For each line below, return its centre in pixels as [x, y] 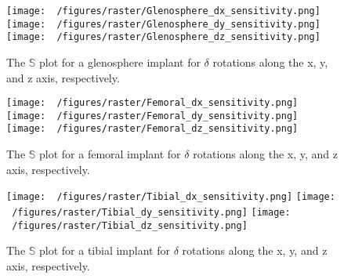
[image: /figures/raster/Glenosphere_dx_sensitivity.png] [163, 11]
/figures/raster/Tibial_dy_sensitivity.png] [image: [151, 212]
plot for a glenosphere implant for [120, 62]
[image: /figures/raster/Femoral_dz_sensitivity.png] [152, 129]
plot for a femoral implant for [110, 154]
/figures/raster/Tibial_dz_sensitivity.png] [130, 225]
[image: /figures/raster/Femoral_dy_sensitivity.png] [152, 116]
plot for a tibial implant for [105, 250]
